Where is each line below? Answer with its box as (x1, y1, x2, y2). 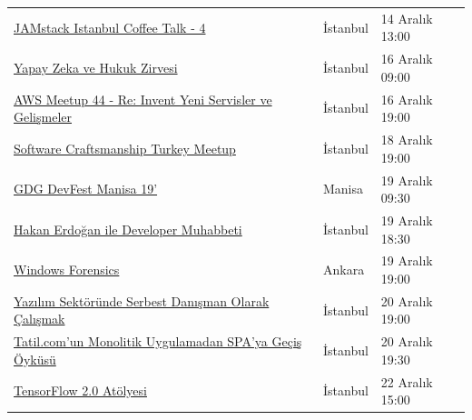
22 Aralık (380, 372, 433, 391)
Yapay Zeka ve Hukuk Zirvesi (14, 57, 178, 76)
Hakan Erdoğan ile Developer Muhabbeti (14, 219, 242, 238)
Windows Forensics (14, 260, 120, 279)
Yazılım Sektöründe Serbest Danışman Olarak (14, 291, 270, 310)
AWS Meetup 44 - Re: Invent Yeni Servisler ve (14, 89, 272, 108)
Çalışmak (14, 309, 65, 328)
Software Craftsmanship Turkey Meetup (14, 138, 236, 157)
